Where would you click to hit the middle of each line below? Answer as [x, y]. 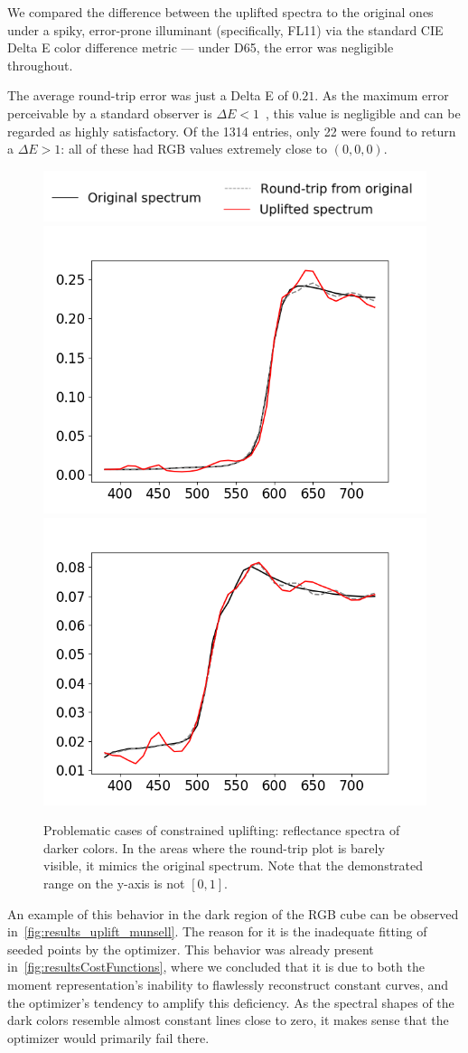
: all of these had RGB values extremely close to [194, 149]
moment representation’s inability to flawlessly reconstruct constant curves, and [228, 984]
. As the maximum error [382, 95]
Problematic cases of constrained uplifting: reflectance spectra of [222, 830]
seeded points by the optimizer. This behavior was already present [191, 949]
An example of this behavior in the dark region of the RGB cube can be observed [233, 913]
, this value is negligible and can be [363, 113]
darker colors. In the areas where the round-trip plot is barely [214, 847]
